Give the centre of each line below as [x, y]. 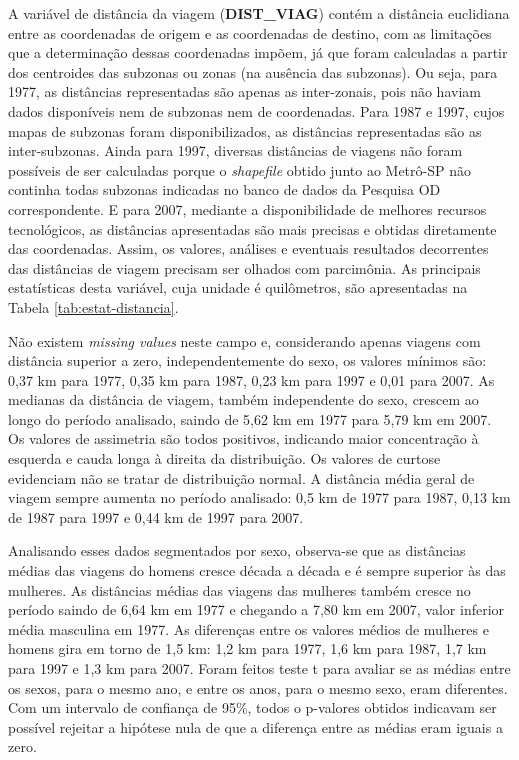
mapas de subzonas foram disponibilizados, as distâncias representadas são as [245, 130]
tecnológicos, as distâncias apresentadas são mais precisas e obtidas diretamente [252, 228]
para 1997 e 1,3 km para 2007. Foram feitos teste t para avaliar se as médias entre [259, 668]
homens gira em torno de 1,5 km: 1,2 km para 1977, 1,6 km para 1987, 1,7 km [247, 648]
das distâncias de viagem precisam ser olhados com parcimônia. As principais [244, 267]
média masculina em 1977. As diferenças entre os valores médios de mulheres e [248, 628]
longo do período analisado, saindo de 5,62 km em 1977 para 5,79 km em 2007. [250, 418]
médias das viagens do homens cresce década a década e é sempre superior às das [257, 570]
